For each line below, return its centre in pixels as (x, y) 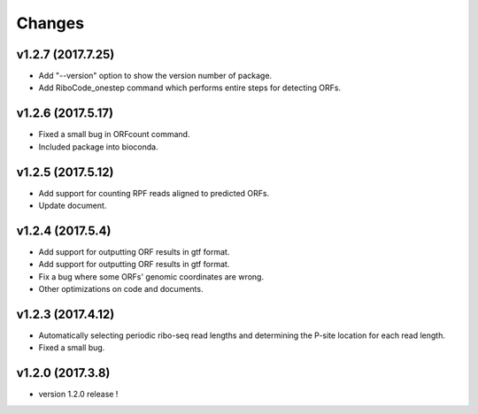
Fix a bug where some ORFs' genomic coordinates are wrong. (151, 276)
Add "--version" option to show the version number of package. (155, 76)
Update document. (73, 206)
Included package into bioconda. (98, 147)
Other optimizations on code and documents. (121, 289)
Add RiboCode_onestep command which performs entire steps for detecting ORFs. (189, 88)
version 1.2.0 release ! (78, 395)
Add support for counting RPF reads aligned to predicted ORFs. (154, 193)
